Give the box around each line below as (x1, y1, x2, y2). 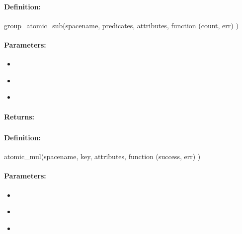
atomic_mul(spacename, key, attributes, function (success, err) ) (4, 151, 201, 162)
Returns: (4, 111, 35, 121)
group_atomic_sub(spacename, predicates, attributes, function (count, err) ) (4, 20, 239, 30)
